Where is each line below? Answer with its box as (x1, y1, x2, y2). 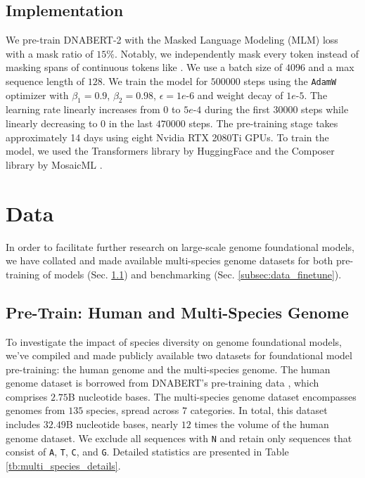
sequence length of (6, 73, 85, 88)
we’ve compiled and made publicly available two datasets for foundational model (6, 348, 352, 363)
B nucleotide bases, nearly (65, 417, 179, 432)
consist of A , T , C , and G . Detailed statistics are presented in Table (6, 444, 289, 459)
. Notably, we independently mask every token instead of (114, 46, 359, 60)
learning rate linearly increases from (6, 102, 160, 117)
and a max (308, 60, 354, 75)
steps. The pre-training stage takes (188, 116, 338, 131)
